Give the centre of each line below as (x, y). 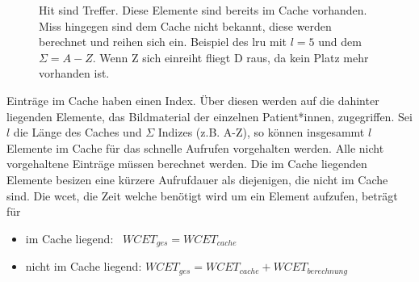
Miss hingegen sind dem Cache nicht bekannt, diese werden (185, 25)
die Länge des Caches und (78, 132)
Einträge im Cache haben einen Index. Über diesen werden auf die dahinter (193, 100)
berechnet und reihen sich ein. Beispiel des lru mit (163, 42)
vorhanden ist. (74, 73)
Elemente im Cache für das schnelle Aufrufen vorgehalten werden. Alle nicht (195, 147)
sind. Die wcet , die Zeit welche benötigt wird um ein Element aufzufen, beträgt (202, 195)
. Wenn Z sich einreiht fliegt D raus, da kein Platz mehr (230, 57)
